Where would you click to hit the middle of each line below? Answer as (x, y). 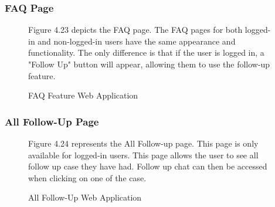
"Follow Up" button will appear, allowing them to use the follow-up (149, 64)
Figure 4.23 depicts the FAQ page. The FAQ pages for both (135, 30)
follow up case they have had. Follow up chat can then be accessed (148, 166)
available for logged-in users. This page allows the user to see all (143, 155)
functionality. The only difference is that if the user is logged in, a (146, 52)
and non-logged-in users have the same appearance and (137, 41)
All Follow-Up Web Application (85, 197)
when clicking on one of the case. (87, 177)
